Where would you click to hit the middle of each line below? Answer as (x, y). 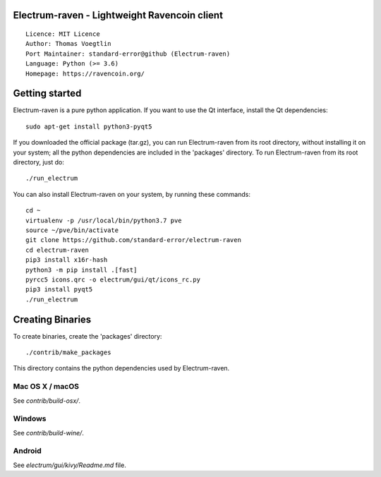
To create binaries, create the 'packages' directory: (87, 336)
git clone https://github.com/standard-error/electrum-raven (133, 240)
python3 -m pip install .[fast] (81, 270)
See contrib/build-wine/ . (48, 433)
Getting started (47, 93)
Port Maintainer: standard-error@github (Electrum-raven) (128, 54)
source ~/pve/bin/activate (72, 230)
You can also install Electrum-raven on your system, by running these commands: (132, 194)
